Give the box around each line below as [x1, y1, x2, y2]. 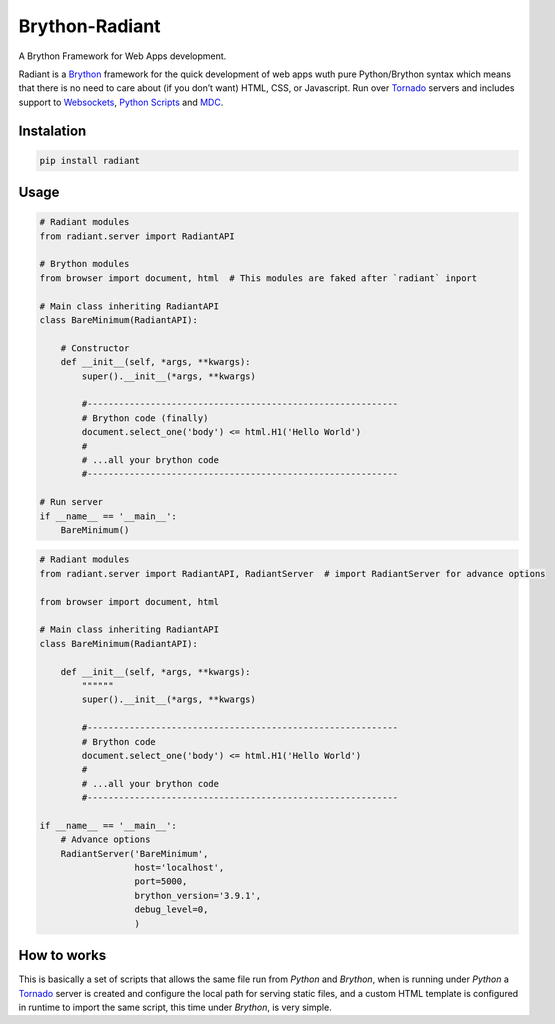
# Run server [39, 496, 104, 508]
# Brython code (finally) [81, 412, 209, 424]
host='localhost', [134, 862, 225, 874]
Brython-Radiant [18, 15, 161, 37]
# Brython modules [39, 258, 130, 270]
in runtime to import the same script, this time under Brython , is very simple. [18, 1001, 332, 1013]
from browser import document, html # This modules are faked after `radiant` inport [39, 272, 478, 284]
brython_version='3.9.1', [134, 890, 262, 901]
